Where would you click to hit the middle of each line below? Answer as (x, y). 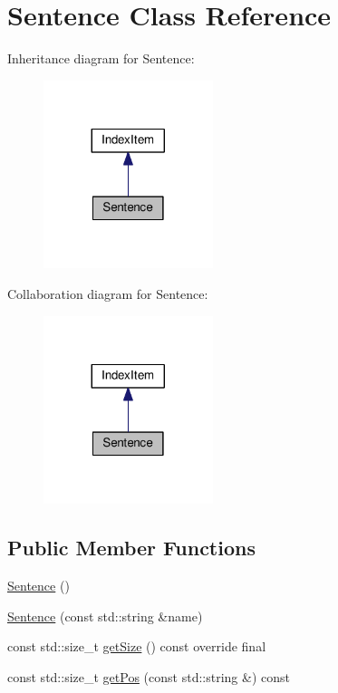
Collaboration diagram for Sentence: (108, 294)
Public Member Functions (131, 548)
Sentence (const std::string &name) (105, 616)
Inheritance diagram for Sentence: (101, 58)
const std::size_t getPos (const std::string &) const (149, 676)
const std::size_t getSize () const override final (137, 646)
